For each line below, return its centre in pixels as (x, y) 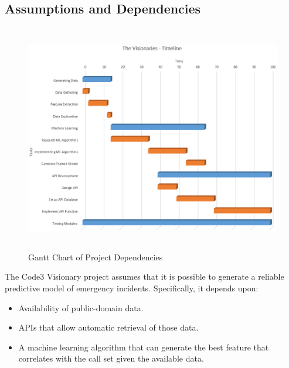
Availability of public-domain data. (81, 307)
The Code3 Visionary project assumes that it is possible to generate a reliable (144, 276)
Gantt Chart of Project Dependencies (96, 257)
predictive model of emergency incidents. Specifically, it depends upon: (132, 288)
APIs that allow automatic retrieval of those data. (108, 327)
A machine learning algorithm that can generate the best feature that (144, 347)
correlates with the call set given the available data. (111, 358)
